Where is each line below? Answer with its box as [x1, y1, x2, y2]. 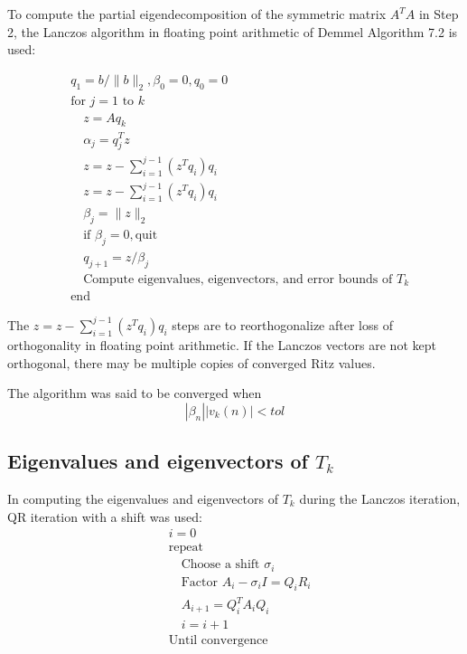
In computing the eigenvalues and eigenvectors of [7, 488, 279, 507]
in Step [418, 5, 459, 23]
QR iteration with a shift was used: [7, 507, 202, 526]
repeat [168, 541, 203, 554]
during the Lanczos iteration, [299, 488, 461, 507]
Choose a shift [181, 558, 260, 572]
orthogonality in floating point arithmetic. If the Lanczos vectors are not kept [7, 335, 436, 354]
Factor [181, 575, 218, 589]
